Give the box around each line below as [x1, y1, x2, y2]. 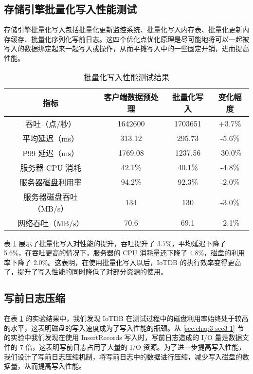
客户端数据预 [104, 91, 151, 103]
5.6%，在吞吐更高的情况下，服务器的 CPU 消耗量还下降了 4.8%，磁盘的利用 [4, 248, 245, 258]
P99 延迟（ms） [22, 147, 79, 159]
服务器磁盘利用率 [19, 176, 82, 188]
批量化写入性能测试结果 [83, 71, 169, 83]
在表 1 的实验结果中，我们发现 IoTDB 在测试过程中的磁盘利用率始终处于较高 [4, 313, 249, 323]
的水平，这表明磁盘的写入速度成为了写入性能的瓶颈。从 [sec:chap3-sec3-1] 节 [4, 322, 244, 333]
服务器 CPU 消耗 [20, 161, 81, 173]
